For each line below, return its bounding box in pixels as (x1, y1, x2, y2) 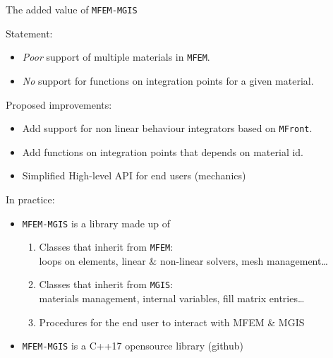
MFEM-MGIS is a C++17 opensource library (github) (22, 338, 244, 353)
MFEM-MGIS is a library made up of (22, 215, 171, 230)
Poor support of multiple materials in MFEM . (22, 49, 210, 64)
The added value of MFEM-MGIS (6, 2, 138, 16)
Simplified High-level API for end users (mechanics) (22, 168, 246, 183)
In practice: (6, 191, 55, 206)
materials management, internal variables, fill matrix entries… (39, 291, 305, 306)
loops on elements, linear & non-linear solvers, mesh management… (39, 253, 328, 268)
